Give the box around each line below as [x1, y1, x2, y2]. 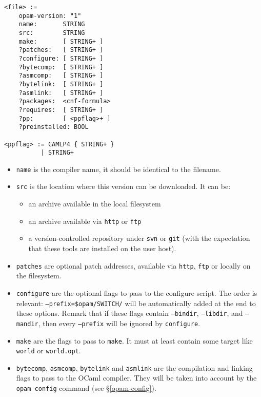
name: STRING [18, 21, 85, 28]
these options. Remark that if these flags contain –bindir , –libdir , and [16, 308, 243, 318]
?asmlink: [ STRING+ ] [18, 89, 104, 97]
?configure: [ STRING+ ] [18, 54, 104, 62]
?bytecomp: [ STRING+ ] [18, 63, 104, 71]
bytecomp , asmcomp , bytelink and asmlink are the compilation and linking [16, 362, 253, 373]
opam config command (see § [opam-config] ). [16, 383, 156, 393]
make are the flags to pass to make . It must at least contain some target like [16, 335, 253, 346]
